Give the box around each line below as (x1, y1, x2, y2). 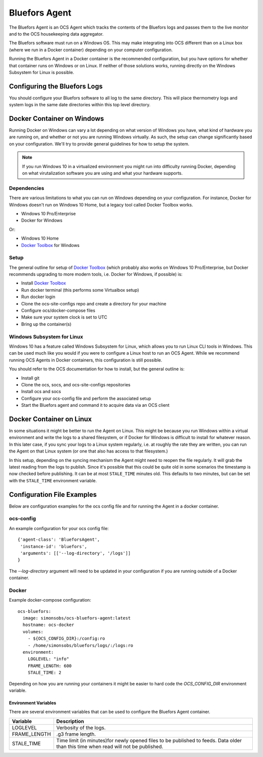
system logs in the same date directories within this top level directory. (9, 102, 150, 108)
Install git (21, 375, 40, 381)
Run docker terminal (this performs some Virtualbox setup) (21, 287, 139, 293)
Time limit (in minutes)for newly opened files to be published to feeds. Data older (56, 737, 242, 744)
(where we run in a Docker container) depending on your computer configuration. (9, 47, 173, 53)
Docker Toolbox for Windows (21, 242, 80, 248)
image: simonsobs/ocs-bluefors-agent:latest (22, 615, 131, 621)
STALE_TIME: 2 (27, 670, 62, 676)
